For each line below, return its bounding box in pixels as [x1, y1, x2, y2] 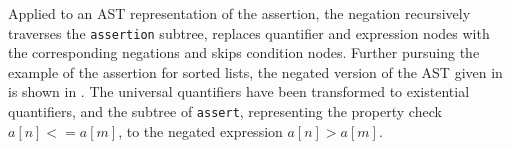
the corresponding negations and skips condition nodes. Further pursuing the [8, 42, 480, 63]
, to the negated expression [118, 120, 283, 141]
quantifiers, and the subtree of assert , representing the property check [8, 101, 442, 122]
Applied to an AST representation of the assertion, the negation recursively [8, 3, 471, 23]
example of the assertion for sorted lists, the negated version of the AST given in [8, 61, 503, 82]
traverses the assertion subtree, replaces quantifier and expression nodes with [8, 22, 490, 43]
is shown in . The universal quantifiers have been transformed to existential [8, 81, 470, 102]
